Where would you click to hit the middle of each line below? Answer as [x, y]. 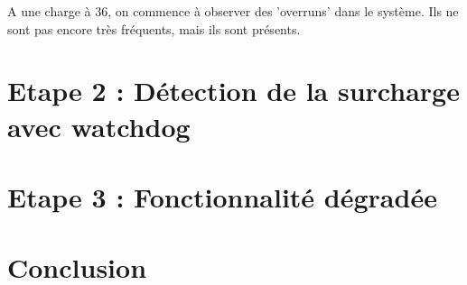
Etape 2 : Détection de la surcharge [233, 91]
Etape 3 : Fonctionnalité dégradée [222, 196]
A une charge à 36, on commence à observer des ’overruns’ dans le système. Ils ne [233, 11]
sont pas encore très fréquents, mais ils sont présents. [154, 28]
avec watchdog [99, 126]
